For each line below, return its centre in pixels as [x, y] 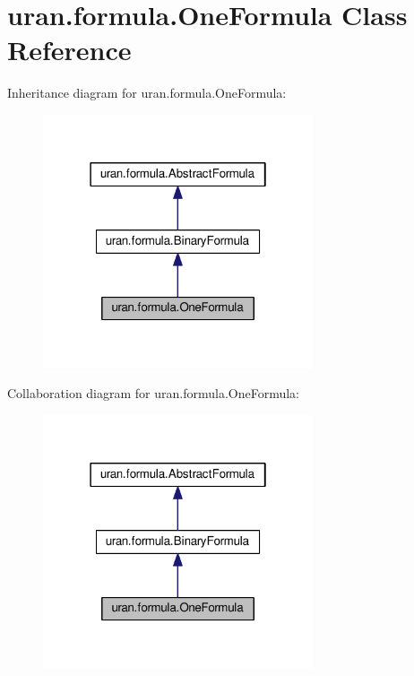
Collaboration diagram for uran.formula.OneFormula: [154, 393]
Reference [69, 50]
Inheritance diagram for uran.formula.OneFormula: [147, 93]
